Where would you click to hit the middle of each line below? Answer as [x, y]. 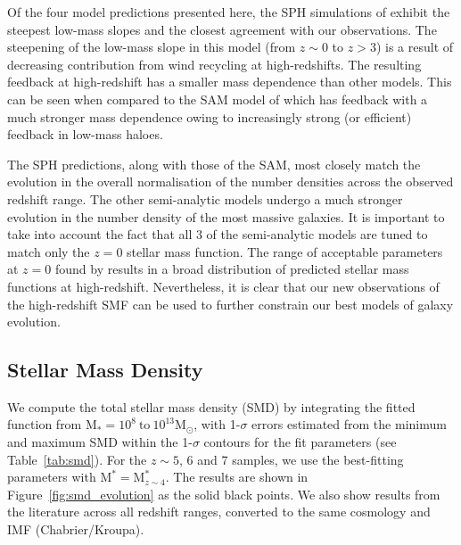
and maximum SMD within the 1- [100, 442]
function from [45, 424]
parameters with [52, 477]
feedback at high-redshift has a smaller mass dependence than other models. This [230, 82]
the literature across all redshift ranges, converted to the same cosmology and [219, 512]
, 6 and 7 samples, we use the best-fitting [292, 459]
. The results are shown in [237, 477]
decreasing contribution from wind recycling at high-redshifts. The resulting [214, 64]
